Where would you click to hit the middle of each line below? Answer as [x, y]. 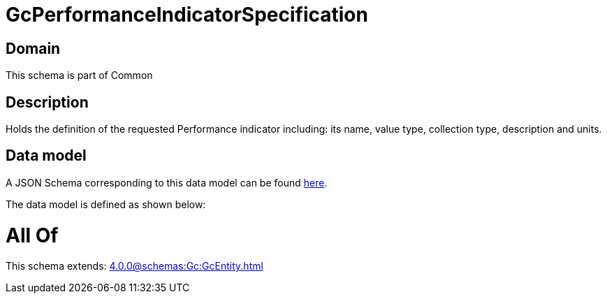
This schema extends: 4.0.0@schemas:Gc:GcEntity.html [134, 266]
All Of [32, 235]
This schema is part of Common [79, 75]
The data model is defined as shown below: [106, 204]
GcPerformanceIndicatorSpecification [187, 15]
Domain [33, 48]
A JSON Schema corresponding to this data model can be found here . [167, 182]
